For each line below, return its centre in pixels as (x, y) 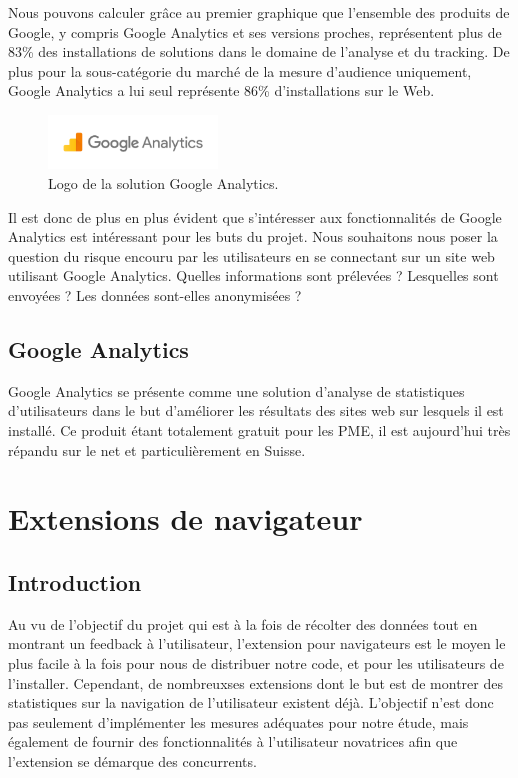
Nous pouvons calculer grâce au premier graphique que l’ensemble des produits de (259, 12)
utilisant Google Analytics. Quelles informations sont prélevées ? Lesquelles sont (253, 275)
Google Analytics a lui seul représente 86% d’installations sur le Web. (221, 90)
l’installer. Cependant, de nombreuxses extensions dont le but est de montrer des (255, 682)
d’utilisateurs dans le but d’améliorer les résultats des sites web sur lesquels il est (256, 410)
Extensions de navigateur (185, 518)
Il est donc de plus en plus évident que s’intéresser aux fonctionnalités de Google (255, 216)
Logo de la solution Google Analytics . (163, 183)
